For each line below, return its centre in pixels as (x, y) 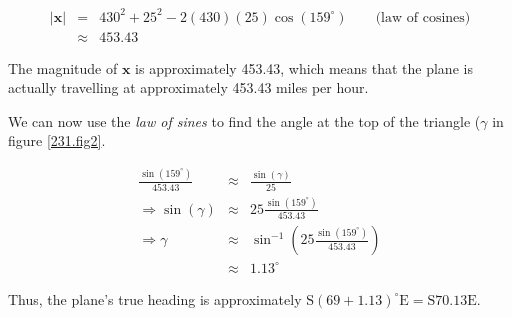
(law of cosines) (423, 17)
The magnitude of (63, 67)
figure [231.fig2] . (57, 140)
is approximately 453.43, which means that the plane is (304, 67)
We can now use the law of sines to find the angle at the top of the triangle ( (244, 120)
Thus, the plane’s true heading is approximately (155, 298)
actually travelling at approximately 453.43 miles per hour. (188, 87)
